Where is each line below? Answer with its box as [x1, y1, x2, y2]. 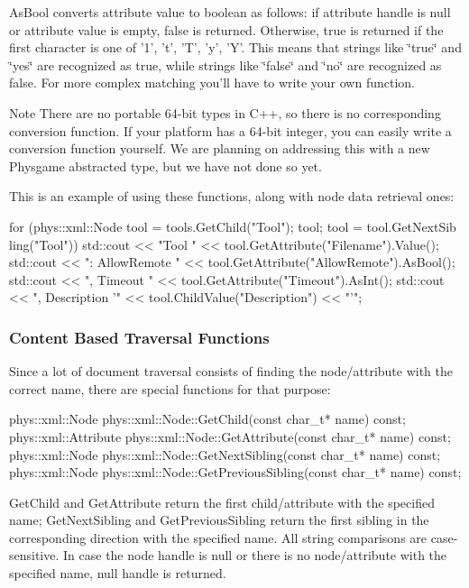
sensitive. [9, 546, 60, 565]
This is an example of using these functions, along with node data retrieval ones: [9, 187, 455, 206]
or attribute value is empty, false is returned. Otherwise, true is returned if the [9, 20, 444, 39]
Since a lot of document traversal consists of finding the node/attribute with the [9, 362, 454, 381]
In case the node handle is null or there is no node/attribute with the [63, 546, 447, 565]
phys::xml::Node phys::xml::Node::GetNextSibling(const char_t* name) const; [9, 445, 441, 464]
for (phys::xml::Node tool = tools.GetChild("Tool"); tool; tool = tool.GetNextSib [9, 216, 456, 235]
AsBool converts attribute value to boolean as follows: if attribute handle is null [9, 3, 451, 21]
